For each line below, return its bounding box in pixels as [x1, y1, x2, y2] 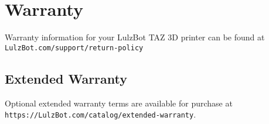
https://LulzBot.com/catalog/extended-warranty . [5, 108, 196, 120]
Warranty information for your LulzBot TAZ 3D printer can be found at [5, 31, 265, 43]
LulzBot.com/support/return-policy [5, 43, 144, 52]
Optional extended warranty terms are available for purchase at [5, 97, 233, 109]
